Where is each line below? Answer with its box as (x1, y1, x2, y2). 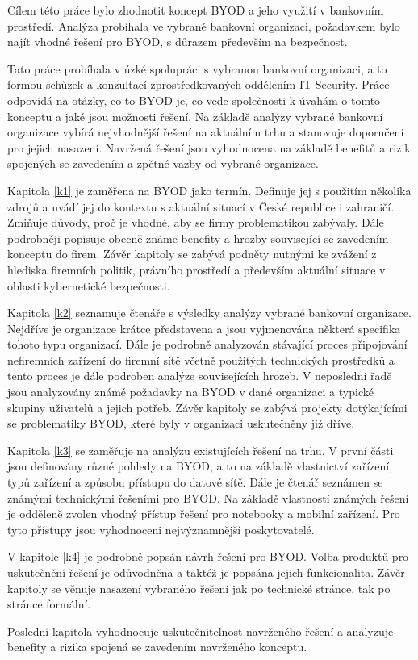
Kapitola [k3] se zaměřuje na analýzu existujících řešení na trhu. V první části (7, 441, 394, 458)
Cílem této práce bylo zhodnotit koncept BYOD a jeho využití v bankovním (7, 2, 384, 18)
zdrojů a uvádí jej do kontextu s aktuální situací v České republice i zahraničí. (7, 198, 395, 215)
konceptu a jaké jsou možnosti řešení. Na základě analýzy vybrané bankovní (7, 107, 383, 124)
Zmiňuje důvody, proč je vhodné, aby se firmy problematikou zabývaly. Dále (7, 214, 384, 231)
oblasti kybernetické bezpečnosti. (7, 277, 170, 294)
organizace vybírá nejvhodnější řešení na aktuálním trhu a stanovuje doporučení (7, 123, 404, 140)
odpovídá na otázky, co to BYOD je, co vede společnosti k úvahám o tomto (7, 91, 381, 108)
